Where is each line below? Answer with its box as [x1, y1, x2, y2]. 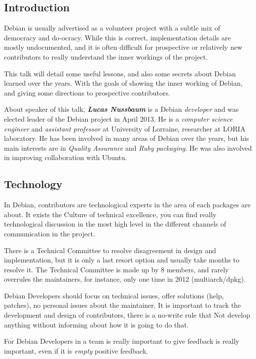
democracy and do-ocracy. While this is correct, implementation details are [4, 32, 231, 42]
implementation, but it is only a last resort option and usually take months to [4, 255, 240, 265]
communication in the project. [4, 228, 95, 238]
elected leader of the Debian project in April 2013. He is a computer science [4, 113, 233, 124]
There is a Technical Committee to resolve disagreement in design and [4, 245, 217, 255]
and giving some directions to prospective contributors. [4, 87, 170, 98]
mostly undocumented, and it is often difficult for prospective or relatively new [4, 42, 243, 52]
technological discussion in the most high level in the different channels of [4, 219, 226, 229]
